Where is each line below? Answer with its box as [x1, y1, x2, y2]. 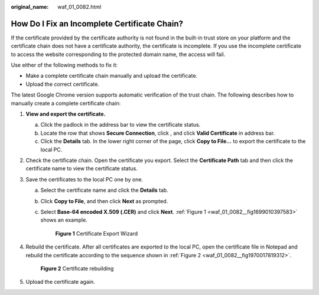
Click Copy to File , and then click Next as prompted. [40, 197, 168, 204]
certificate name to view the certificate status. [25, 165, 138, 172]
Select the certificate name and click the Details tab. [40, 187, 168, 194]
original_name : [11, 4, 49, 10]
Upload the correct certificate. [25, 80, 100, 88]
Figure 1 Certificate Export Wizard [55, 230, 138, 237]
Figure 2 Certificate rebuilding [40, 265, 114, 272]
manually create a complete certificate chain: [11, 100, 121, 107]
